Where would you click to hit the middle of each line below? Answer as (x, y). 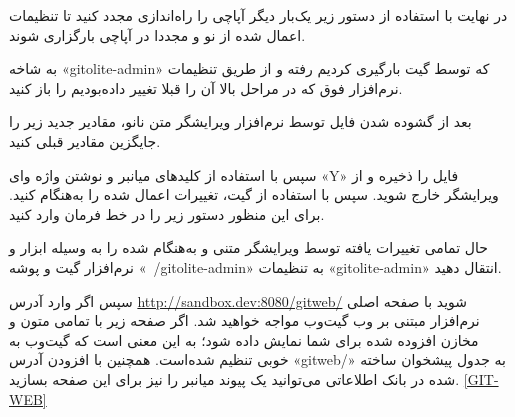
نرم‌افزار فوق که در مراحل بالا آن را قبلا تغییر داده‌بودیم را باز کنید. (206, 87)
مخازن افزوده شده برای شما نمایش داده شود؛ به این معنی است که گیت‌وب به (244, 339)
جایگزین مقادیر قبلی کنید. (85, 140)
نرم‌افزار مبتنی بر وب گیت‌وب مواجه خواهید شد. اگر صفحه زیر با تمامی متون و (244, 320)
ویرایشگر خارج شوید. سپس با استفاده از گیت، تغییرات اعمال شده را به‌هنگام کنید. (254, 194)
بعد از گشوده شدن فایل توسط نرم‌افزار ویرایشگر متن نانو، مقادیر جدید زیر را (240, 121)
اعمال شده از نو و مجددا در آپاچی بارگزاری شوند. (157, 34)
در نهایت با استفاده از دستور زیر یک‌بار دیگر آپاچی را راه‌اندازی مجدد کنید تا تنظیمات (258, 15)
